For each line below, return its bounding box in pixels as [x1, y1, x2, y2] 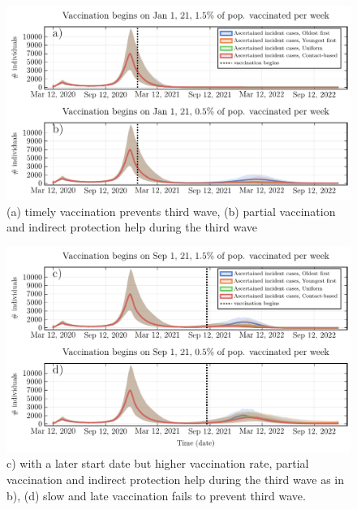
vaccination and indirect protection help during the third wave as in [6, 471, 344, 488]
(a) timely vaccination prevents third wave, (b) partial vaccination [6, 202, 336, 219]
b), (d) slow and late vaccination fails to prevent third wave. [6, 486, 306, 504]
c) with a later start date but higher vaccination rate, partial [6, 455, 309, 472]
